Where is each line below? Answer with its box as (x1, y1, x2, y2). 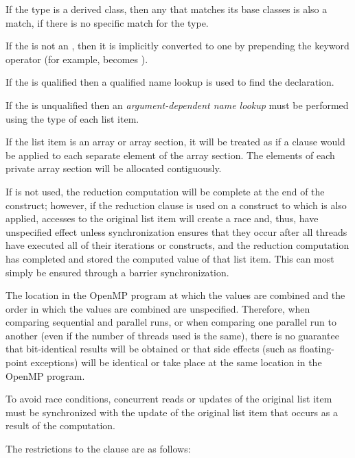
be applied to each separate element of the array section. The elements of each (5, 147, 335, 162)
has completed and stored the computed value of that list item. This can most (5, 251, 334, 265)
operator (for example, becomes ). (5, 51, 148, 66)
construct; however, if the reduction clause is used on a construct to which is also (5, 197, 347, 212)
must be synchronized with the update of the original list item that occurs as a (5, 405, 338, 419)
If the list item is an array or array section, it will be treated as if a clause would (5, 134, 345, 149)
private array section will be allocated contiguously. (5, 161, 222, 176)
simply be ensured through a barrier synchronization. (5, 265, 229, 279)
